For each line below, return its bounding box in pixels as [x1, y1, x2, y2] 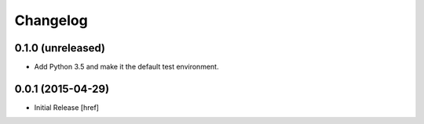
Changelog [14, 12, 88, 29]
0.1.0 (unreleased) [14, 41, 106, 55]
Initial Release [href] [34, 102, 100, 112]
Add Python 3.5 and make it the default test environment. [34, 62, 219, 72]
